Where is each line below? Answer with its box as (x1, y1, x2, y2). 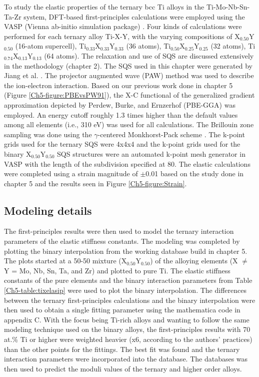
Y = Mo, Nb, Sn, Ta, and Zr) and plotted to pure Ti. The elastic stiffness (4, 265, 230, 275)
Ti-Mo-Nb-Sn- (206, 2, 250, 12)
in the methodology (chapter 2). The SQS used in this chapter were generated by (4, 60, 252, 71)
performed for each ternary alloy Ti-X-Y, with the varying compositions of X (4, 31, 240, 41)
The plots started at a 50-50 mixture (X (4, 255, 127, 266)
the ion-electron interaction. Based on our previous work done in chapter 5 (4, 80, 233, 90)
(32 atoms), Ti (210, 41, 255, 51)
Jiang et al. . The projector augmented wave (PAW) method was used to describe (4, 70, 254, 81)
